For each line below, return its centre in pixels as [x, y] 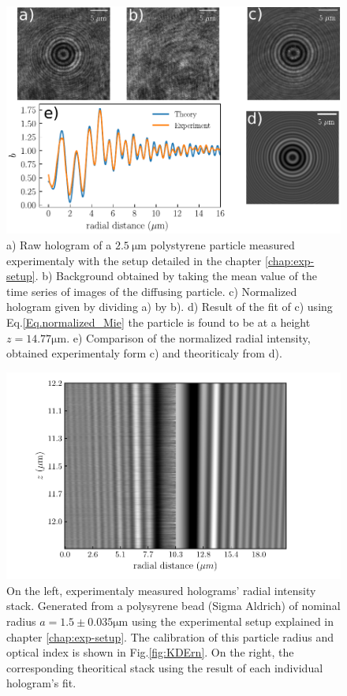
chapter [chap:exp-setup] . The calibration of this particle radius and [170, 636]
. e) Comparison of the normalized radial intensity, [188, 337]
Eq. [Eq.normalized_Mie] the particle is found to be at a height [159, 322]
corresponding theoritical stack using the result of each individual [165, 667]
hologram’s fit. [41, 683]
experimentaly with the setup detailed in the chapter [134, 260]
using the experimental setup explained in [232, 621]
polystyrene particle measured [222, 245]
